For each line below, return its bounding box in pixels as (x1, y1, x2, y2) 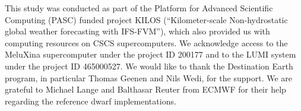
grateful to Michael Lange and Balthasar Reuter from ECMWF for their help (5, 83, 286, 96)
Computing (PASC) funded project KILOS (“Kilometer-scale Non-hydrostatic (5, 13, 288, 26)
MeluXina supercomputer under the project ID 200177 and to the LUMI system (5, 48, 296, 61)
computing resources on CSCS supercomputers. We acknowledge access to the (5, 36, 288, 49)
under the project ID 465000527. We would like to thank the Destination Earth (5, 59, 293, 72)
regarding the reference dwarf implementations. (5, 94, 176, 107)
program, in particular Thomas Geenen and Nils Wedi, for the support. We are (5, 71, 293, 84)
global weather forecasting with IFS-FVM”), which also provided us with (5, 25, 270, 37)
